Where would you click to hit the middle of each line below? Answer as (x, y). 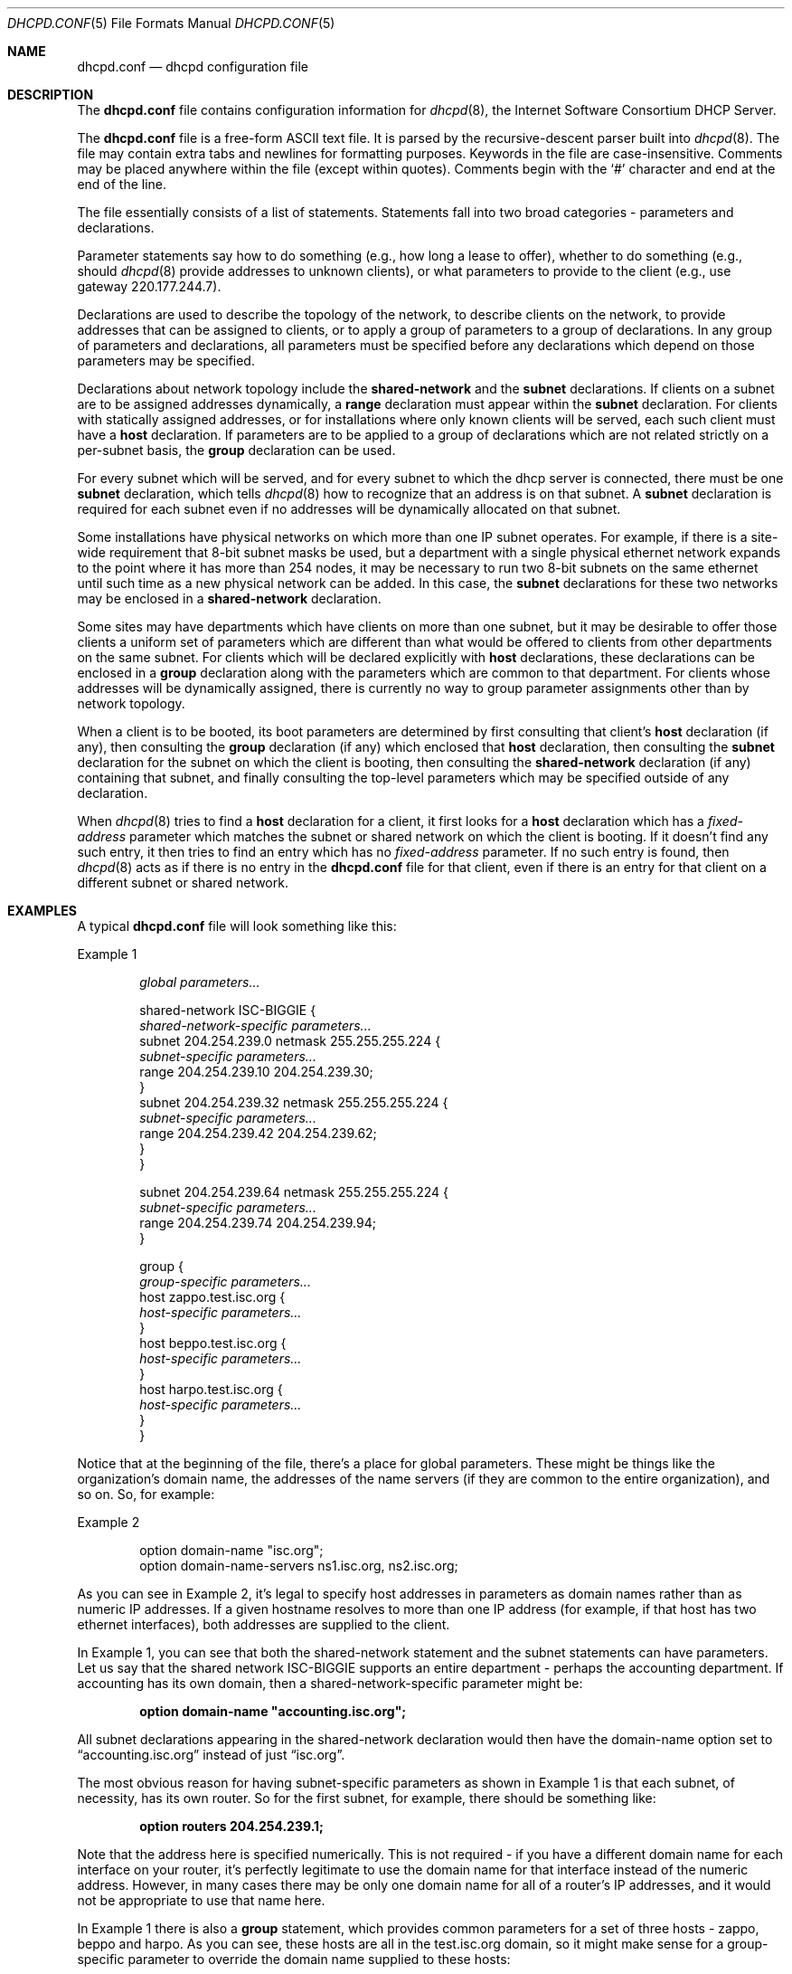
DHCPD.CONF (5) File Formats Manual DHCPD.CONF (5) (171, 23)
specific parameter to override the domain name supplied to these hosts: (294, 1959)
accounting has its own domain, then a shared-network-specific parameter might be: (330, 1683)
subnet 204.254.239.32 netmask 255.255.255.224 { (294, 1102)
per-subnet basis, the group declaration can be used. (236, 450)
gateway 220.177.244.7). (149, 286)
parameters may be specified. (166, 361)
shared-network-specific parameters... (255, 1025)
